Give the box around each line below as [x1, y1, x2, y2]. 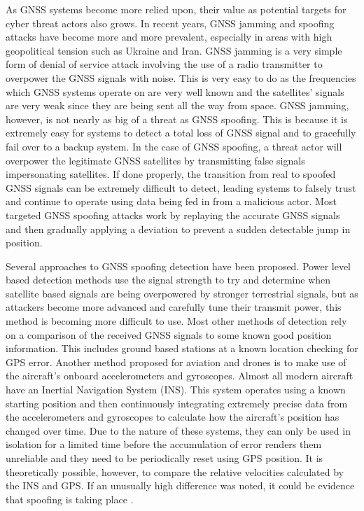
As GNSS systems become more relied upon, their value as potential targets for [6, 2, 346, 16]
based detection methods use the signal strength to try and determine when [6, 272, 331, 287]
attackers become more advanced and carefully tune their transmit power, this [6, 300, 342, 314]
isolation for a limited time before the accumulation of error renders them [6, 437, 322, 451]
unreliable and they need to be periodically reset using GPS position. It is [6, 451, 323, 465]
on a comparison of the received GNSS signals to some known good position [6, 327, 332, 342]
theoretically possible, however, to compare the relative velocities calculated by [6, 464, 344, 479]
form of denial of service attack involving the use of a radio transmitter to [6, 57, 323, 71]
